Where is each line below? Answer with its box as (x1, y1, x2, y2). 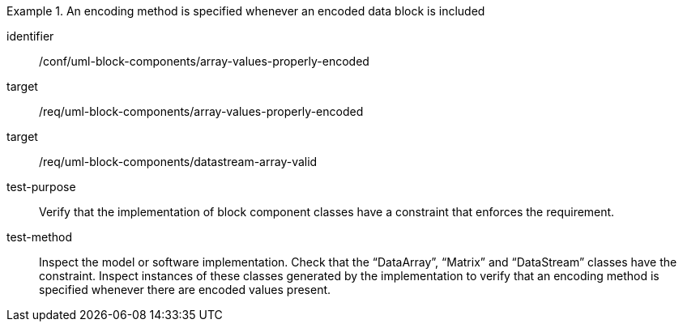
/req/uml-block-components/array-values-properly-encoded (39, 104, 364, 118)
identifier (6, 29, 54, 43)
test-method (6, 230, 72, 244)
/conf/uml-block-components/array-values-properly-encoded (39, 54, 369, 68)
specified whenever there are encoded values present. (39, 283, 331, 296)
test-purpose (6, 180, 76, 194)
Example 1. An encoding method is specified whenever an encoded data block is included (6, 4, 485, 18)
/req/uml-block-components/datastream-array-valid (39, 155, 318, 168)
